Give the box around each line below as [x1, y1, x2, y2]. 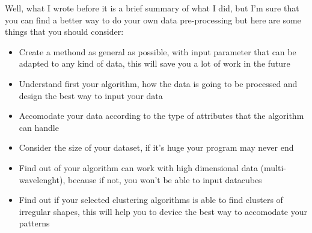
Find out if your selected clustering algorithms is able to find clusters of [19, 193, 283, 206]
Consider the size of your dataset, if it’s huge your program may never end [19, 141, 294, 154]
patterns [19, 217, 50, 229]
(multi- [260, 161, 286, 174]
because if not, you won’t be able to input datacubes [68, 173, 262, 186]
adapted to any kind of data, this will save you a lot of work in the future [19, 57, 290, 70]
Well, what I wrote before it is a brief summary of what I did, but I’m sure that [5, 2, 299, 14]
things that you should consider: [5, 25, 124, 38]
